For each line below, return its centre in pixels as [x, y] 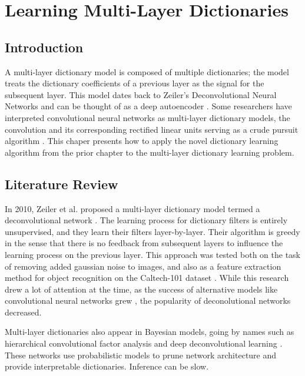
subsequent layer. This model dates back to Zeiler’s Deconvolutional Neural [141, 94]
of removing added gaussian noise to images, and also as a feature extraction [143, 266]
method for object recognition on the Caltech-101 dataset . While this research [147, 278]
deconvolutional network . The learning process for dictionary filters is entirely [146, 220]
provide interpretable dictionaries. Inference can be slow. [107, 366]
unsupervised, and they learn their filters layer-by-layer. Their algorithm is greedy [152, 231]
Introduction [44, 47]
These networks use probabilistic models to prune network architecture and [141, 355]
